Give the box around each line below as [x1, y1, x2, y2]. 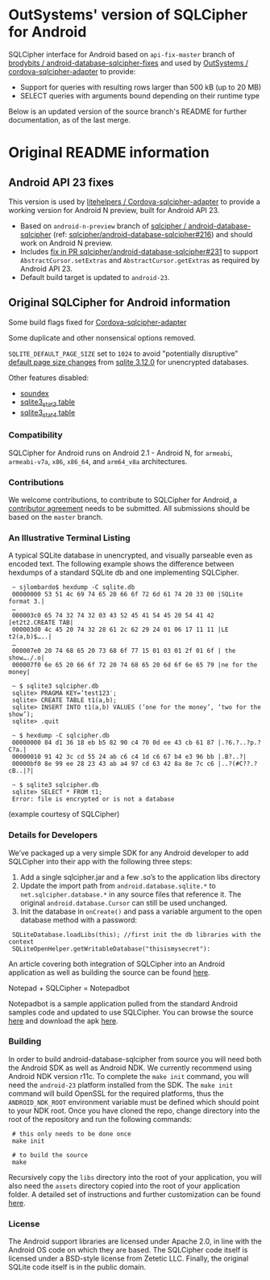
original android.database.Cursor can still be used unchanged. [19, 897, 228, 907]
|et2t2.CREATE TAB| [8, 619, 74, 627]
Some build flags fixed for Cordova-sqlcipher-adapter [8, 317, 187, 327]
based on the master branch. [8, 512, 103, 521]
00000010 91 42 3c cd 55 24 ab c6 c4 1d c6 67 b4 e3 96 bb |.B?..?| [11, 753, 247, 761]
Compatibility [8, 429, 63, 441]
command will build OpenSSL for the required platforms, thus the [8, 1088, 224, 1098]
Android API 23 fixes [8, 175, 114, 189]
